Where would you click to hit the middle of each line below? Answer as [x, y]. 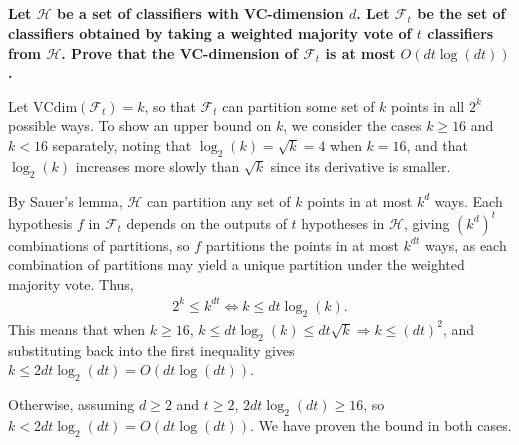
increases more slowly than [157, 165]
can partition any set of [218, 200]
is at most [360, 52]
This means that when [77, 328]
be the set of [461, 13]
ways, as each [465, 244]
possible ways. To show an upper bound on [140, 125]
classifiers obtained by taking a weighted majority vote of [210, 32]
